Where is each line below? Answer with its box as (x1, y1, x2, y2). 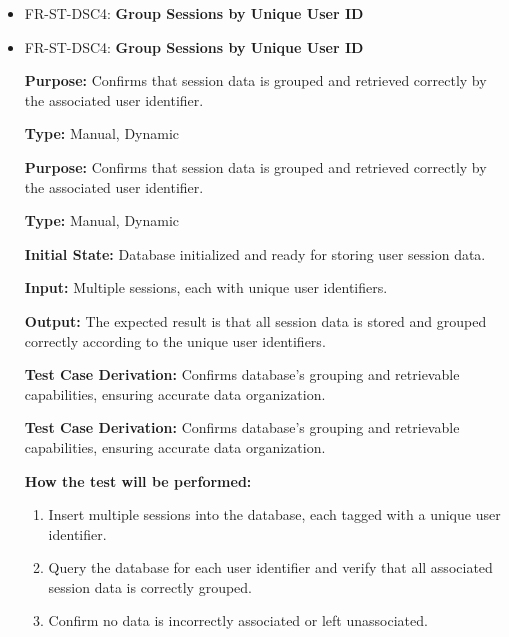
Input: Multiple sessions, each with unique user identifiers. (24, 277, 388, 298)
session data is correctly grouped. (48, 576, 253, 597)
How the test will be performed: (24, 470, 252, 491)
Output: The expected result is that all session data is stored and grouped (24, 310, 487, 331)
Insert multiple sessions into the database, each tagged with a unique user (48, 504, 501, 525)
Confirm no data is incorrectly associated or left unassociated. (48, 610, 428, 631)
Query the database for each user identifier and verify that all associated (48, 557, 493, 578)
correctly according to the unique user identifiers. (24, 330, 326, 351)
